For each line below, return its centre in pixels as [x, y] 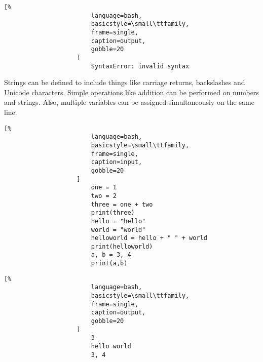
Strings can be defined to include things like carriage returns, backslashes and [125, 82]
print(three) [113, 213]
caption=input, [117, 162]
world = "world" [118, 230]
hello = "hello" [118, 221]
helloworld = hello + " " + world [149, 238]
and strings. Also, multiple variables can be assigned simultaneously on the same [129, 102]
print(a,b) [109, 264]
